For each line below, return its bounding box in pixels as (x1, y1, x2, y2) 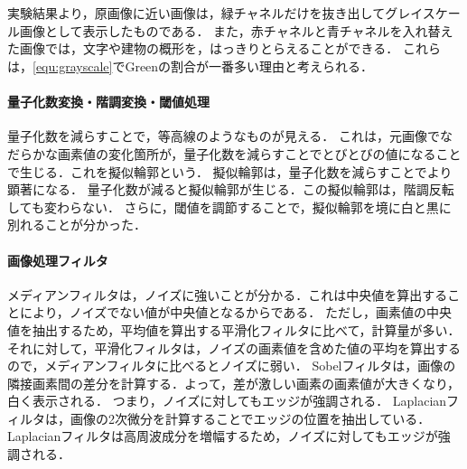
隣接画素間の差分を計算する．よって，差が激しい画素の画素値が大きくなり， (7, 373, 460, 392)
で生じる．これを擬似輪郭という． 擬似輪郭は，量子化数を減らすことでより (7, 162, 453, 181)
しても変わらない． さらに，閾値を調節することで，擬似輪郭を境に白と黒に (7, 197, 452, 216)
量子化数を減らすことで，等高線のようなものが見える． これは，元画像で (7, 127, 440, 145)
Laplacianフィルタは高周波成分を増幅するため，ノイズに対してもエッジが (7, 427, 438, 446)
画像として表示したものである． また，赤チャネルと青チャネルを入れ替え (19, 21, 453, 40)
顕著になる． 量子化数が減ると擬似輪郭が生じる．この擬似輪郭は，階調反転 (7, 180, 454, 199)
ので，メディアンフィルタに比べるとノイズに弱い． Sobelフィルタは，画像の (7, 356, 456, 375)
